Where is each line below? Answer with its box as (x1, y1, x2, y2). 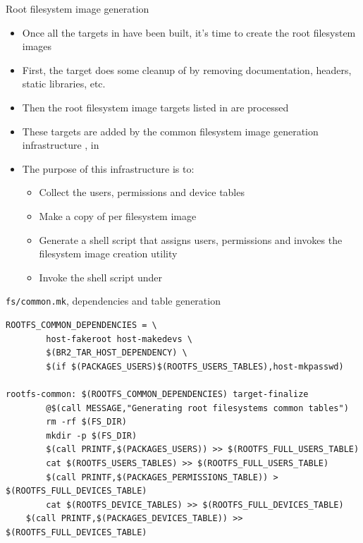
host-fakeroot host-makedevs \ (46, 334, 192, 344)
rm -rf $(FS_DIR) (46, 417, 127, 427)
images (22, 39, 52, 54)
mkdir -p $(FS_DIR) (46, 430, 137, 441)
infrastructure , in (22, 138, 99, 152)
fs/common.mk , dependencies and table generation (6, 293, 221, 308)
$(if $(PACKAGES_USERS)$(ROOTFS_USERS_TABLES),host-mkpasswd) (46, 361, 344, 372)
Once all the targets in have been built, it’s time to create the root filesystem (22, 25, 356, 39)
